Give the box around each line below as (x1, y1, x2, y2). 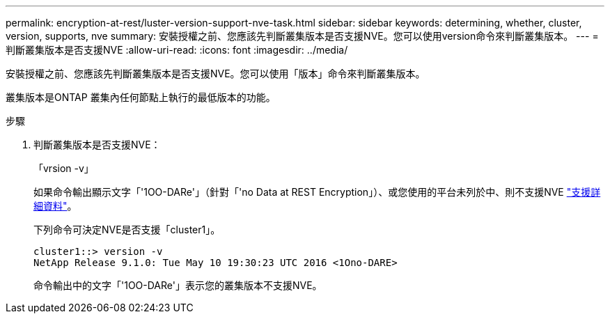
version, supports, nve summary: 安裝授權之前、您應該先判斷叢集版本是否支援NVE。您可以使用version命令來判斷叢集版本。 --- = (6, 30, 599, 42)
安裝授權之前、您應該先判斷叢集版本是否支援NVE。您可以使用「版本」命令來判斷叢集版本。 (6, 68, 425, 79)
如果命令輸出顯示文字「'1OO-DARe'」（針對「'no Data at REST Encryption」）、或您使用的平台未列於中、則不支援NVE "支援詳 (33, 186, 601, 198)
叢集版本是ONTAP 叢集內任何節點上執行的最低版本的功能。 (6, 91, 276, 103)
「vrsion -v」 (33, 162, 94, 174)
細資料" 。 (33, 200, 77, 212)
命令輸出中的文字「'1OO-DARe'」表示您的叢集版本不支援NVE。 (33, 279, 322, 291)
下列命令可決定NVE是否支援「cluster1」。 (33, 224, 221, 235)
